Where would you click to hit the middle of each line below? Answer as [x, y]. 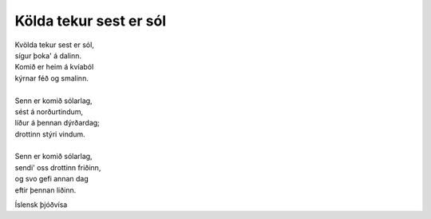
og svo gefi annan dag [51, 179]
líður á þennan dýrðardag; [57, 123]
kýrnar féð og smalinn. [52, 78]
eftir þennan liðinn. [45, 190]
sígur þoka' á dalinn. [48, 55]
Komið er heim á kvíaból [54, 67]
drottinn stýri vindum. [50, 134]
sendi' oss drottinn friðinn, [58, 167]
